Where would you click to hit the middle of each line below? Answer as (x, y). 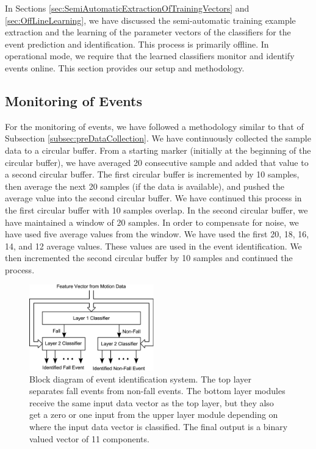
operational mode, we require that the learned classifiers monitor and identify (150, 56)
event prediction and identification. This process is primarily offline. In (137, 44)
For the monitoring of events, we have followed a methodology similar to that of (154, 126)
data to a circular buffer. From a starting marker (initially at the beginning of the (158, 150)
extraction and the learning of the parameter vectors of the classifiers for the (148, 32)
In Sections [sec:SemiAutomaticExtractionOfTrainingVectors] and (127, 8)
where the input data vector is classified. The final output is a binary (159, 426)
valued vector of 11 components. (89, 438)
